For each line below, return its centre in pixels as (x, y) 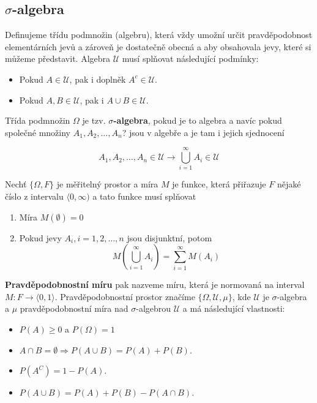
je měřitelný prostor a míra (107, 184)
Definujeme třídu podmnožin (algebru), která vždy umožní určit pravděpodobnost (159, 35)
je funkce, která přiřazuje (219, 184)
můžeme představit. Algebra (58, 58)
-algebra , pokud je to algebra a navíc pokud (198, 120)
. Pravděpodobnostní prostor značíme (125, 296)
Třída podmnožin (38, 120)
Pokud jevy (40, 237)
